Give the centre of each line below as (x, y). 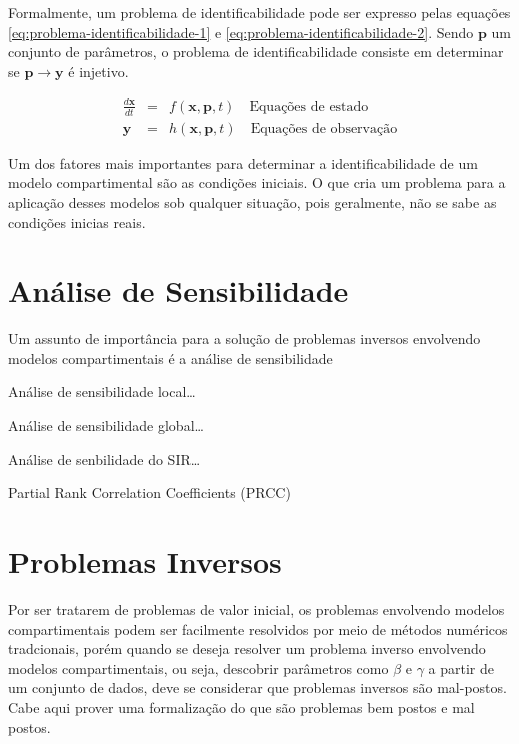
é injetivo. (98, 70)
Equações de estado (309, 106)
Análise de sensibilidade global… (106, 425)
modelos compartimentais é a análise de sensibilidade (170, 357)
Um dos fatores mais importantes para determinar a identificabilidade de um (243, 162)
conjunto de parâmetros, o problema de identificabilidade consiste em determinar (256, 51)
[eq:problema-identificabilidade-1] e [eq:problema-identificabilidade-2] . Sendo (241, 31)
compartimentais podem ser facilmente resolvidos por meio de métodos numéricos (258, 628)
